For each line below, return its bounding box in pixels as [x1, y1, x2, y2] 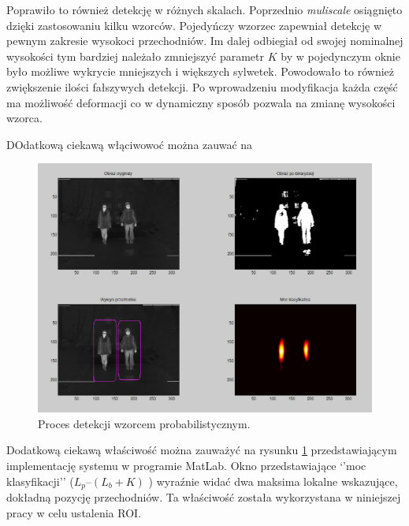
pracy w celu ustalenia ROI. [6, 504, 142, 520]
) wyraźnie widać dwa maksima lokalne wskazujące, [148, 472, 398, 489]
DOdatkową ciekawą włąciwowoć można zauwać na [6, 136, 253, 152]
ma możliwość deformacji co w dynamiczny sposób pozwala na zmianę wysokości [6, 94, 396, 110]
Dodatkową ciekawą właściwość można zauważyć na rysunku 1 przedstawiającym [6, 442, 397, 458]
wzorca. [6, 110, 43, 126]
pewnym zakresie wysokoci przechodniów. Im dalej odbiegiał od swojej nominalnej [6, 32, 403, 49]
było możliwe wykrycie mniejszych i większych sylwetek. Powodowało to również [6, 63, 395, 80]
